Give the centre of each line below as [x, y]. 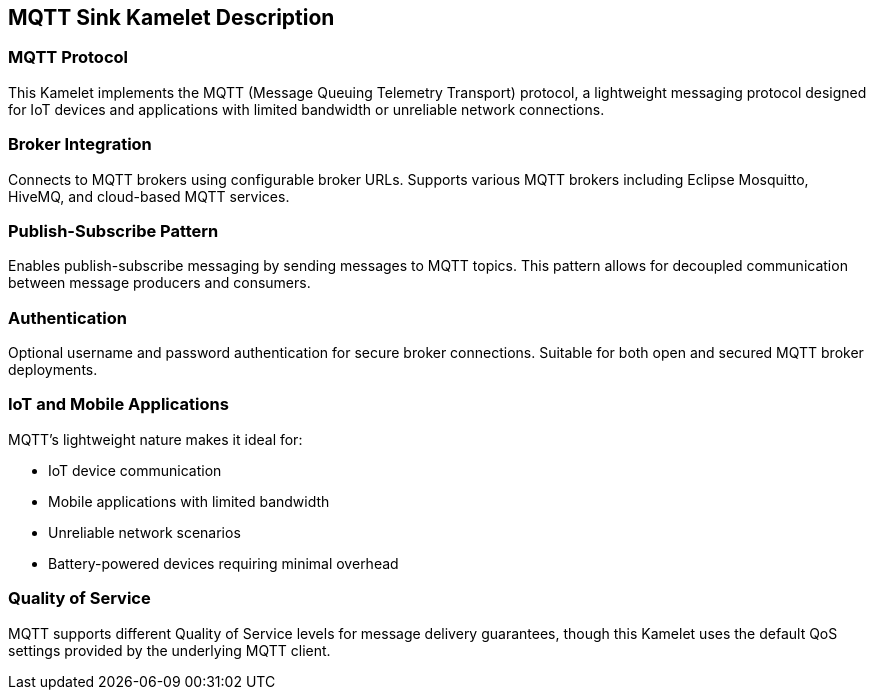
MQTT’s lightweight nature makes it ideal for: [155, 439]
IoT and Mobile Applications [118, 404]
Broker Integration [80, 144]
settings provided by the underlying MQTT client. [169, 650]
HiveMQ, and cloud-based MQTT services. [149, 196]
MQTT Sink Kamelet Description [171, 17]
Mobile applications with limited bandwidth [189, 501]
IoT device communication [135, 470]
